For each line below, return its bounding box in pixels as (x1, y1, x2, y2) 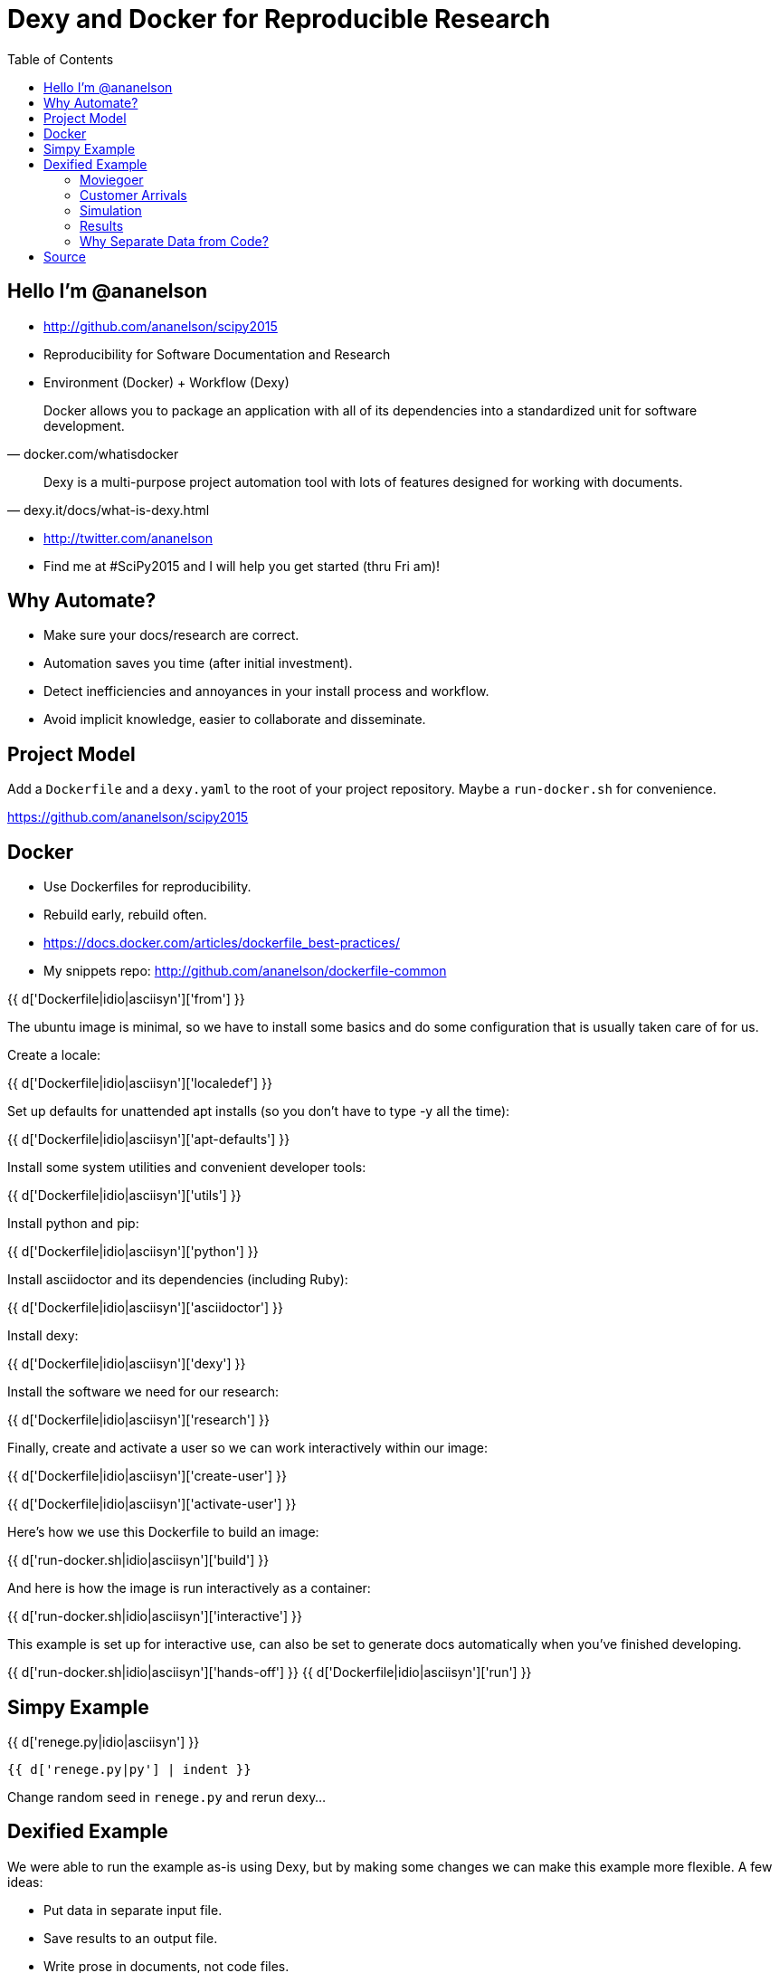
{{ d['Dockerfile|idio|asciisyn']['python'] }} (7, 1244, 259, 1260)
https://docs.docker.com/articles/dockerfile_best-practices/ (43, 935, 400, 951)
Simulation (80, 202, 142, 218)
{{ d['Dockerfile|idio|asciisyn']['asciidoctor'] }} (7, 1300, 283, 1316)
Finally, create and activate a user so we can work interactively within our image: (7, 1440, 488, 1456)
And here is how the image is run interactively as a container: (7, 1580, 371, 1597)
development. (43, 417, 125, 434)
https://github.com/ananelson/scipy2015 (7, 809, 249, 825)
